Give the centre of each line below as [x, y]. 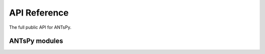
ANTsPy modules [36, 41]
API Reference [39, 13]
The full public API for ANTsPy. [40, 27]
